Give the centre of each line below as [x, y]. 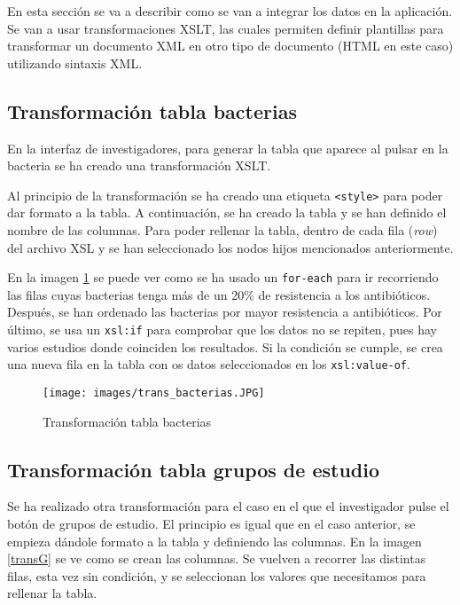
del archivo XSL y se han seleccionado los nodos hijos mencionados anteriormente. [230, 247]
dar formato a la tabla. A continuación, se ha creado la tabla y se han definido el [227, 212]
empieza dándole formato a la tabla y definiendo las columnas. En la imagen [214, 541]
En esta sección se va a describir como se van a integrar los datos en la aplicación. [230, 11]
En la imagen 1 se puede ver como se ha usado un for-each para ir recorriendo [223, 277]
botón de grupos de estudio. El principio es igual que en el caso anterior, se [211, 523]
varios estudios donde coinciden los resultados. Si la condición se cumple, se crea [225, 346]
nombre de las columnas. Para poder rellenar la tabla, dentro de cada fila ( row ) [222, 230]
